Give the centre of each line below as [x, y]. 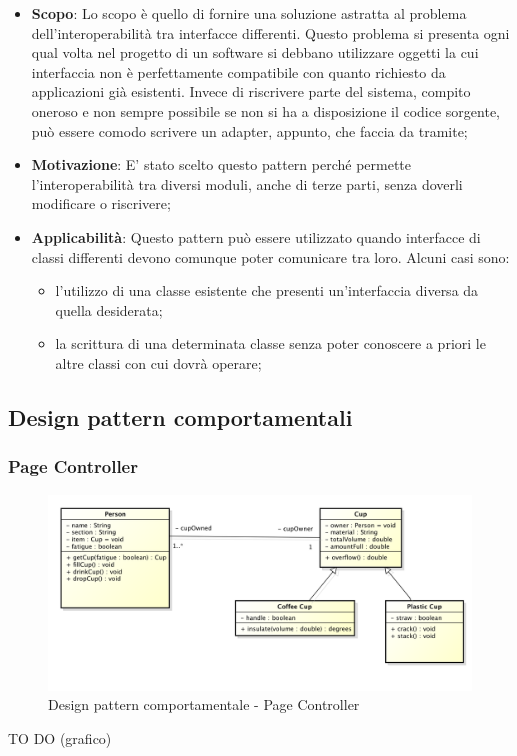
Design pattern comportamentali [180, 416]
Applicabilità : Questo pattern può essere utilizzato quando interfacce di [256, 236]
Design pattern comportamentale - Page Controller [204, 704]
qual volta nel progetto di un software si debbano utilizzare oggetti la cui [255, 52]
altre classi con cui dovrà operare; [158, 362]
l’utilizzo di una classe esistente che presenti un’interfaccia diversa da [267, 290]
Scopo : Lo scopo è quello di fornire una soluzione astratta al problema [249, 13]
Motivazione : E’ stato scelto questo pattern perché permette [221, 164]
